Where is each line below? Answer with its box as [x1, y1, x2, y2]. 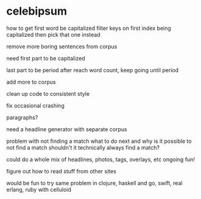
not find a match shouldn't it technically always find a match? [6, 143, 160, 151]
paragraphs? [6, 114, 38, 121]
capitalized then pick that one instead [6, 31, 100, 38]
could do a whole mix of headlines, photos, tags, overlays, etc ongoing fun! [6, 156, 195, 163]
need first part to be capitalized [6, 54, 85, 62]
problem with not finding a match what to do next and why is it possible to [6, 137, 192, 145]
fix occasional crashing [6, 102, 65, 109]
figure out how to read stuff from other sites [6, 167, 117, 175]
